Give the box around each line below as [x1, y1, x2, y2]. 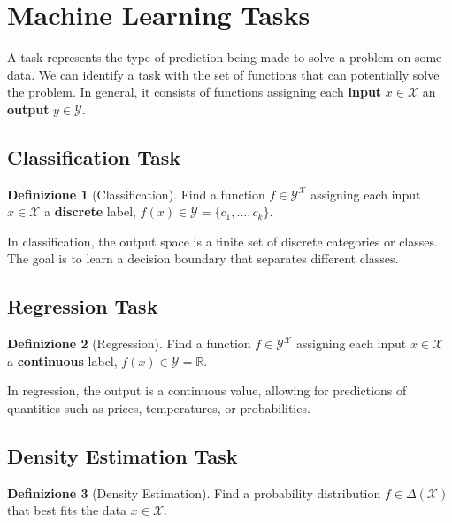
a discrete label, [43, 202, 136, 221]
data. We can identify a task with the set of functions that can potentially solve [7, 65, 440, 83]
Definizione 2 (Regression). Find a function [7, 334, 251, 353]
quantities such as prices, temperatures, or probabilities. [7, 399, 310, 418]
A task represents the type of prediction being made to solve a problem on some [7, 48, 442, 66]
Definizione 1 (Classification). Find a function [7, 184, 265, 203]
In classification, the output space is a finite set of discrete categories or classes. [7, 231, 438, 250]
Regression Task [7, 293, 158, 320]
